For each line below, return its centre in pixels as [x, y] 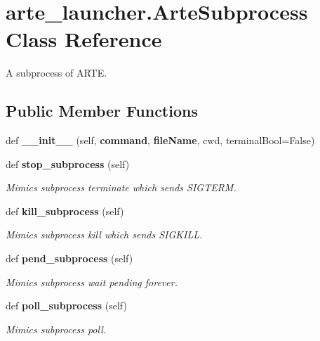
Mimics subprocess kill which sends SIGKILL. [104, 234]
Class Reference [84, 39]
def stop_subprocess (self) [68, 163]
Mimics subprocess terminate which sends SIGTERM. [121, 187]
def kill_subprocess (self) [65, 211]
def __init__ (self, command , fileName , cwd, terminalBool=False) [160, 140]
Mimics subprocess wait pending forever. [92, 282]
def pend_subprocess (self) [69, 258]
